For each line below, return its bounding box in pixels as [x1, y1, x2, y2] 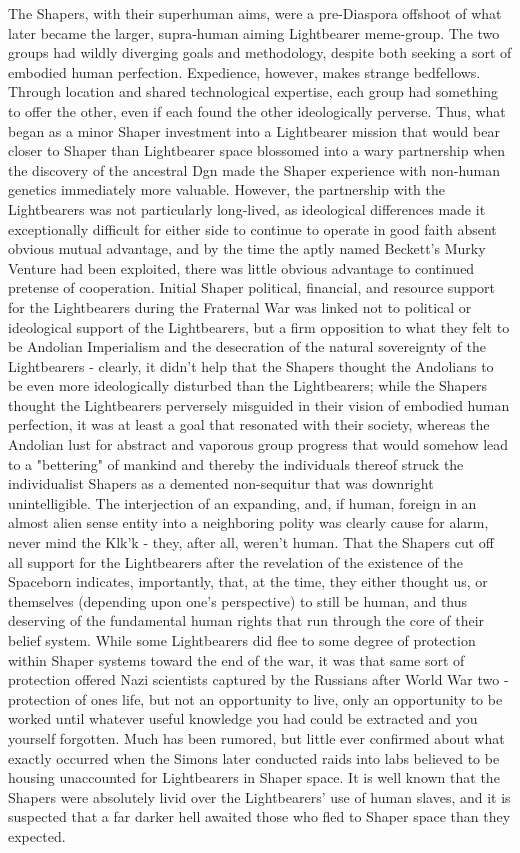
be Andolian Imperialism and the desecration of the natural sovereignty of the [8, 336, 486, 357]
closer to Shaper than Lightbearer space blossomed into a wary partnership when [8, 140, 506, 161]
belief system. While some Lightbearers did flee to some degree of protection [8, 630, 476, 650]
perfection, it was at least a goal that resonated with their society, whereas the [8, 414, 490, 435]
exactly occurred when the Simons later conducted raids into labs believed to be [8, 747, 500, 768]
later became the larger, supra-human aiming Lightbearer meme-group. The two [8, 22, 500, 43]
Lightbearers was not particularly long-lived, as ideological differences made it [8, 198, 486, 219]
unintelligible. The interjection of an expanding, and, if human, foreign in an [8, 492, 477, 513]
